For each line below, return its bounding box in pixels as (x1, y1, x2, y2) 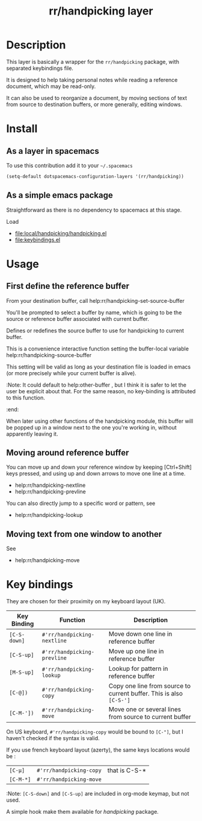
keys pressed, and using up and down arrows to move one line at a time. (6, 470, 186, 477)
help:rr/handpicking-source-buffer (6, 351, 92, 358)
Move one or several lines (108, 705, 182, 714)
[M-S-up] (9, 669, 34, 676)
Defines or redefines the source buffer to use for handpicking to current (6, 327, 185, 334)
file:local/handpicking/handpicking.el (14, 229, 107, 236)
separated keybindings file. (6, 65, 74, 72)
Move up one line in (108, 647, 164, 656)
